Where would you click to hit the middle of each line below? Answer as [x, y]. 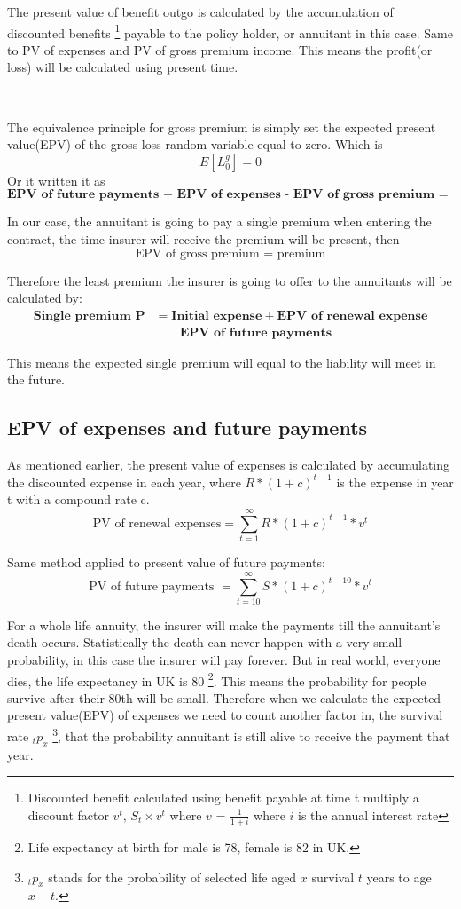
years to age [399, 877]
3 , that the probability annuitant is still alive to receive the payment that [251, 735]
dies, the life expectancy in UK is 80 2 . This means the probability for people [217, 679]
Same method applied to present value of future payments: [166, 562]
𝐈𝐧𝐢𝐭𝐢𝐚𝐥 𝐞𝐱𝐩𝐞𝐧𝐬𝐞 [217, 316]
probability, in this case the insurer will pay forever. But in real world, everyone [224, 660]
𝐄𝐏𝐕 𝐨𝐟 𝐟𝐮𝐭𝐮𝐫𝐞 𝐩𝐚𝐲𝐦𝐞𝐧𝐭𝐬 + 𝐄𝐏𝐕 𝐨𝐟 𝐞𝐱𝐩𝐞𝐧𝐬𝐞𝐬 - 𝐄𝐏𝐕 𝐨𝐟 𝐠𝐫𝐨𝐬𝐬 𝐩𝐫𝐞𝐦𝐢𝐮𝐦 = [228, 195]
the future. [36, 379]
